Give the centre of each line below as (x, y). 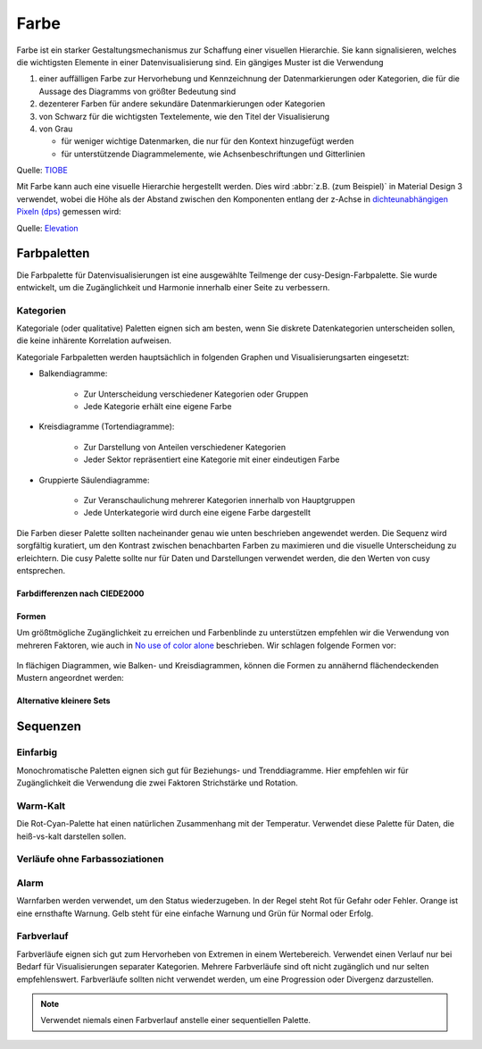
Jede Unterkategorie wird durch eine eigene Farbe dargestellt (197, 513)
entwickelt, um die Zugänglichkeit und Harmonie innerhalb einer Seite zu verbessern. (173, 287)
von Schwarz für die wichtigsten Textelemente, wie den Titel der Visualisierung (184, 116)
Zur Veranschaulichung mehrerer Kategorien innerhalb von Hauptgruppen (220, 499)
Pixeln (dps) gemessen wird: (69, 212)
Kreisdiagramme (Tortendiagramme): (107, 427)
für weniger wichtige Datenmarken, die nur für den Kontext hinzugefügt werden (208, 141)
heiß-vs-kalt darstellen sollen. (71, 836)
